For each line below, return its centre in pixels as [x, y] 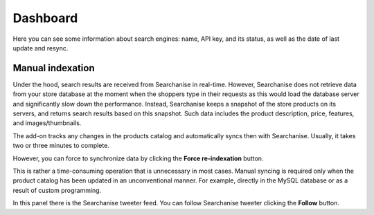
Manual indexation [54, 68]
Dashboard [45, 18]
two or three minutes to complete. [61, 146]
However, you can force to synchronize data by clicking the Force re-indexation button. [138, 158]
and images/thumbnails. [47, 123]
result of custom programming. [57, 190]
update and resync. [41, 48]
